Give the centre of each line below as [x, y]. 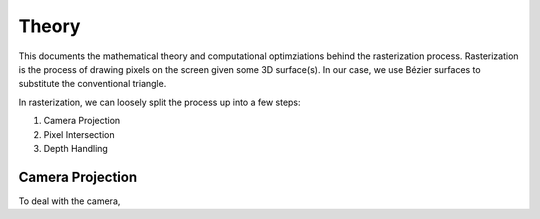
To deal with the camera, [69, 201]
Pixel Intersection [79, 134]
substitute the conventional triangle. [92, 84]
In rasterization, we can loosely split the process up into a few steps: [159, 102]
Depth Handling [76, 148]
